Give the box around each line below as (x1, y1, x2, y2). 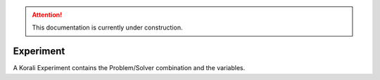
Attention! (32, 11, 63, 19)
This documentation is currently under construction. (32, 23, 183, 32)
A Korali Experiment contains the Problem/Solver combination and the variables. (13, 64, 246, 72)
